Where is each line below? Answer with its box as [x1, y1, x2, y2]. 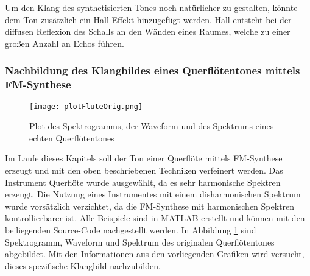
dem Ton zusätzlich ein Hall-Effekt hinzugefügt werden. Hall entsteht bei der [5, 13, 292, 26]
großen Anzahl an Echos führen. [5, 37, 124, 49]
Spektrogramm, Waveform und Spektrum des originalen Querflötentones [5, 235, 275, 248]
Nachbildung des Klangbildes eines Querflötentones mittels [5, 63, 300, 78]
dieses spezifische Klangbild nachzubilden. [5, 259, 161, 272]
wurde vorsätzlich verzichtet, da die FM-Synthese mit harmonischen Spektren [5, 199, 295, 212]
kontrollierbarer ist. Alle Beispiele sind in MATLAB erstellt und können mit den [5, 211, 305, 224]
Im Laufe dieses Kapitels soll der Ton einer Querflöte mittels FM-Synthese [5, 152, 283, 165]
